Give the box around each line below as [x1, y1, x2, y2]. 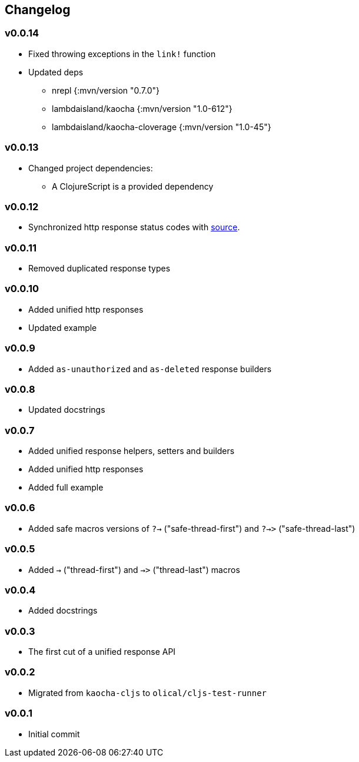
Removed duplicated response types [28, 263, 171, 274]
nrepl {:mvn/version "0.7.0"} [52, 85, 160, 95]
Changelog [5, 2, 71, 17]
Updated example [28, 322, 97, 333]
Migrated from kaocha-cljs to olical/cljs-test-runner [28, 687, 267, 698]
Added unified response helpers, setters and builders [28, 446, 235, 456]
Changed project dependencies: [28, 163, 153, 173]
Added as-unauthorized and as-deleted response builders [28, 363, 272, 374]
